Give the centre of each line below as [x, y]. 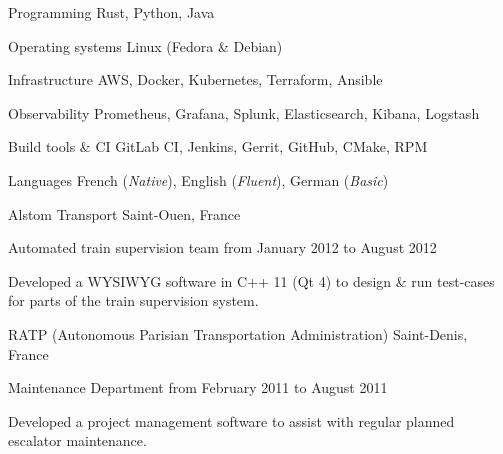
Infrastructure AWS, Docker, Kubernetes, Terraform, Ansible [195, 79]
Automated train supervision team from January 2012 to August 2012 [222, 247]
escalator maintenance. [77, 440]
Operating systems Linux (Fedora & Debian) [145, 45]
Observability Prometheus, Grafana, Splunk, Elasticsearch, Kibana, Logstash [244, 112]
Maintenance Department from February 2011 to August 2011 [198, 387]
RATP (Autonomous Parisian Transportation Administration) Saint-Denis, [238, 333]
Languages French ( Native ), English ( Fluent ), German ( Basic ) [198, 179]
